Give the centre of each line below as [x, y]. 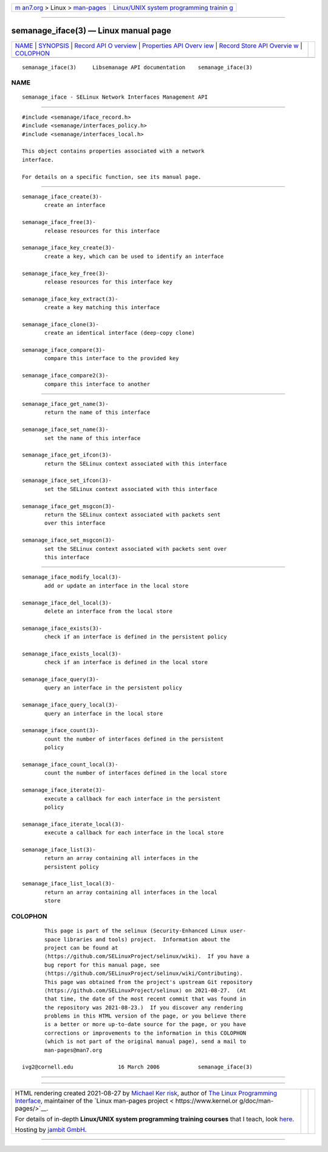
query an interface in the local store [104, 713]
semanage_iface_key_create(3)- [69, 248]
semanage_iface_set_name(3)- [65, 430]
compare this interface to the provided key [112, 358]
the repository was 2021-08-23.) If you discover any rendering [144, 1007]
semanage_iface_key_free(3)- [65, 273]
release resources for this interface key [109, 282]
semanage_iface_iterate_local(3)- [73, 824]
